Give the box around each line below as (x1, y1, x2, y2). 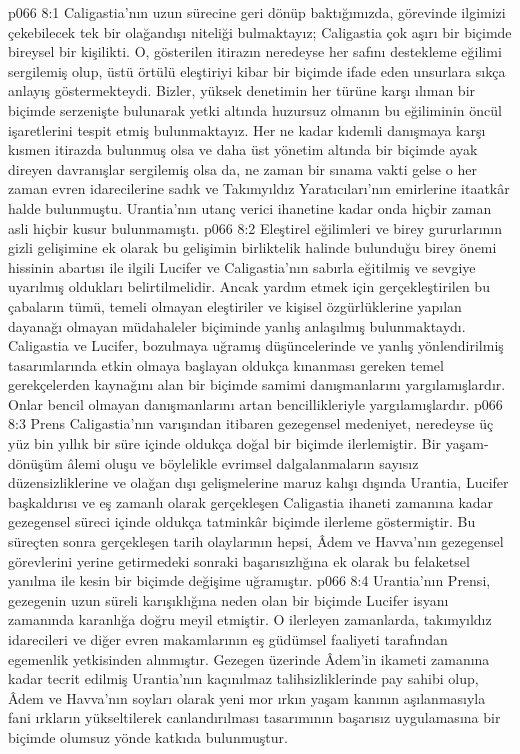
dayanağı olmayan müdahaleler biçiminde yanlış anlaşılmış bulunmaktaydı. (8, 315, 466, 336)
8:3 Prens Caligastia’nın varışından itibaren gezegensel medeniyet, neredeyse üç (8, 413, 494, 434)
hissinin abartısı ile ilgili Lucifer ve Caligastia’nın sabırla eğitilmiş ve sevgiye (8, 256, 476, 277)
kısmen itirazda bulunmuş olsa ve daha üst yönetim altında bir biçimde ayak (8, 139, 478, 160)
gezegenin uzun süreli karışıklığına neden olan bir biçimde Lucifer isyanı (8, 589, 449, 610)
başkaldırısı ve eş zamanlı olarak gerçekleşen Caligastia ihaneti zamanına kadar (8, 491, 494, 512)
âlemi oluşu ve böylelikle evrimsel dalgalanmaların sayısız (67, 452, 419, 473)
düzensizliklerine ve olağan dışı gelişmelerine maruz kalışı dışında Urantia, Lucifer (8, 472, 509, 493)
